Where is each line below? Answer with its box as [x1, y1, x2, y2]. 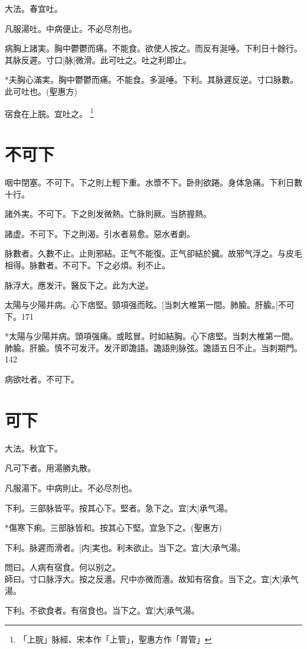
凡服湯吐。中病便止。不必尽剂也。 [5, 22, 137, 34]
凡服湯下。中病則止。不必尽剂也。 [5, 481, 137, 494]
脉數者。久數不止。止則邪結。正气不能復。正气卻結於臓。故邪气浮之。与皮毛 [5, 247, 302, 259]
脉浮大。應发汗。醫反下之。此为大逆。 [5, 278, 153, 291]
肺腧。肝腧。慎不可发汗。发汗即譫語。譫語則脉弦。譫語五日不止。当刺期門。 [5, 341, 302, 353]
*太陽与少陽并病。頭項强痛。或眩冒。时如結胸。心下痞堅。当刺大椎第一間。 [5, 330, 298, 342]
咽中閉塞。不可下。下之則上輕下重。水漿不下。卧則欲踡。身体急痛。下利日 [5, 176, 294, 188]
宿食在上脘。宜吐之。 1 [5, 105, 94, 119]
